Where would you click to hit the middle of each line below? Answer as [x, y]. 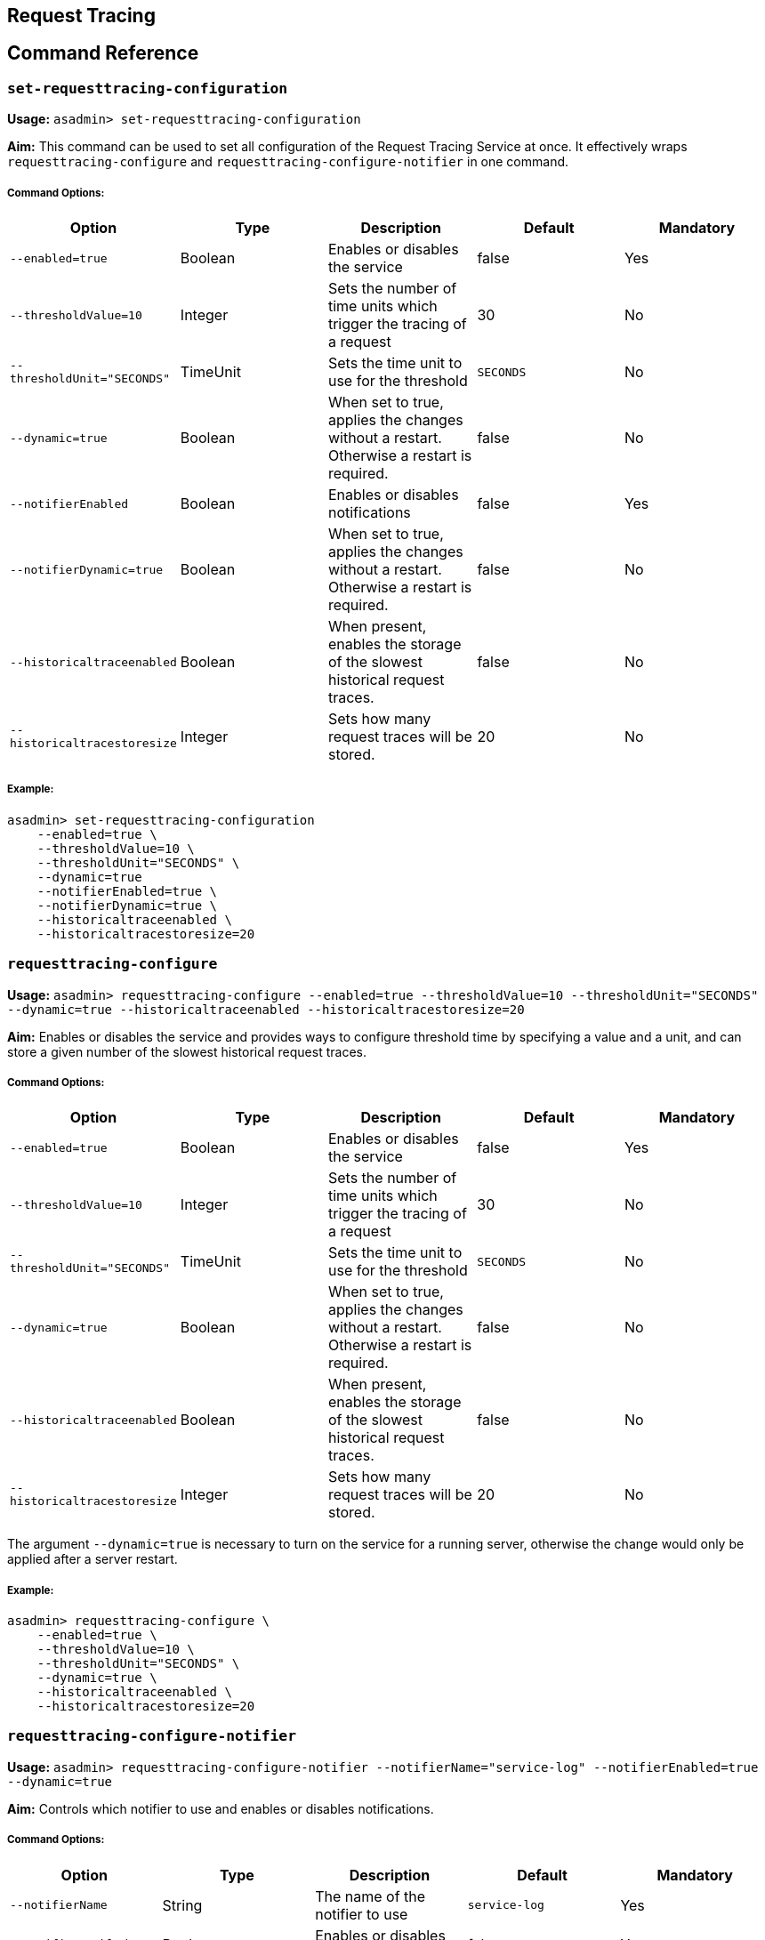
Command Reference [103, 53]
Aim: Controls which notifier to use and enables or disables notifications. [221, 1808]
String [182, 1905]
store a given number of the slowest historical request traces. [187, 1051]
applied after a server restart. [93, 1559]
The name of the [370, 1896]
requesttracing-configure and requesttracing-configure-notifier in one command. [288, 162]
